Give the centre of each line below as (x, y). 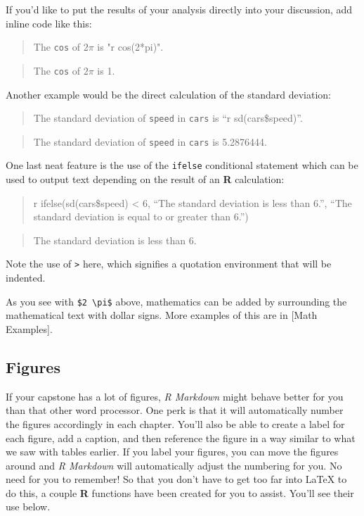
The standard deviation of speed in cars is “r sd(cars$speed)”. (168, 118)
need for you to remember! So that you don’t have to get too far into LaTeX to (176, 479)
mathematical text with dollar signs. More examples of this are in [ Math (162, 315)
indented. (26, 278)
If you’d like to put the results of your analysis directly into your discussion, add (179, 9)
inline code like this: (49, 23)
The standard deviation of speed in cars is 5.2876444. (150, 141)
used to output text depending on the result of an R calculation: (145, 179)
